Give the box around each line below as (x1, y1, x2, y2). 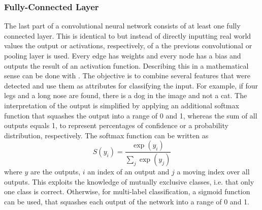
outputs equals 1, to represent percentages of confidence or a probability (4, 120, 228, 131)
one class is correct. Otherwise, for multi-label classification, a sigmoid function (4, 186, 250, 197)
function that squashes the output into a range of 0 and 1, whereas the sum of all (4, 110, 257, 121)
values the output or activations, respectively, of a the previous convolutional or (4, 40, 252, 51)
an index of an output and (87, 166, 170, 177)
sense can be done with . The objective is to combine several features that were (4, 70, 250, 81)
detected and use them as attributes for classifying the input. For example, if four (4, 80, 258, 91)
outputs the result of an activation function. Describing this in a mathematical (4, 60, 249, 71)
